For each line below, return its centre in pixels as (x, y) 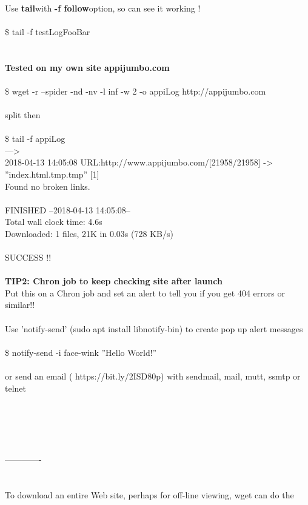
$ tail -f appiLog (35, 139)
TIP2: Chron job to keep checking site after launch (114, 281)
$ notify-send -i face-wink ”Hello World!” (81, 352)
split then (23, 114)
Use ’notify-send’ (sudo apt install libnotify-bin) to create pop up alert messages (154, 328)
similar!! (20, 305)
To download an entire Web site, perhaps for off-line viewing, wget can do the (149, 494)
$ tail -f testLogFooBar (48, 31)
